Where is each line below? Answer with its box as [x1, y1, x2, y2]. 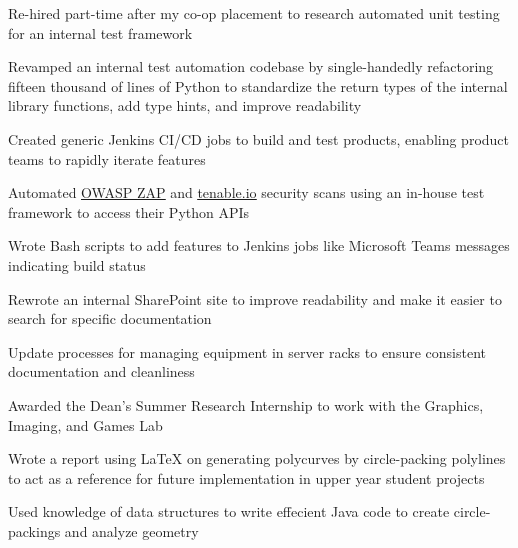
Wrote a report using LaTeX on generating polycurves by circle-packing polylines [8, 448, 506, 469]
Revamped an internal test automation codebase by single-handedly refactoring [8, 56, 494, 77]
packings [8, 520, 61, 541]
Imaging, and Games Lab [8, 414, 163, 435]
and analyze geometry [64, 520, 199, 541]
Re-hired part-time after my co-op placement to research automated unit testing [8, 3, 500, 23]
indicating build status [8, 254, 146, 275]
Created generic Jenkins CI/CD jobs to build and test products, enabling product [8, 128, 510, 149]
